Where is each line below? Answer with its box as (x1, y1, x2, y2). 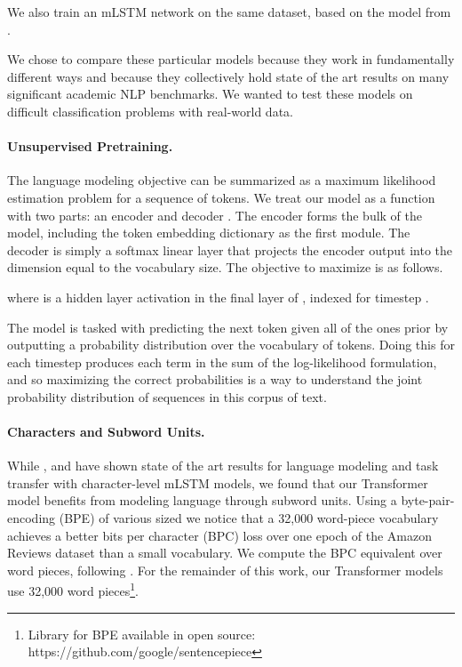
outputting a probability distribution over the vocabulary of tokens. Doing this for (7, 335, 455, 354)
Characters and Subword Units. (7, 422, 205, 441)
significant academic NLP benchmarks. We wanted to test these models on (7, 84, 413, 103)
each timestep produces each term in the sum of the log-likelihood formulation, (7, 352, 437, 371)
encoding (7, 509, 56, 527)
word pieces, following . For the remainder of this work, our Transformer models (7, 560, 443, 579)
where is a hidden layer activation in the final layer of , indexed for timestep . (7, 287, 429, 306)
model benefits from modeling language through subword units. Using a (7, 491, 397, 510)
